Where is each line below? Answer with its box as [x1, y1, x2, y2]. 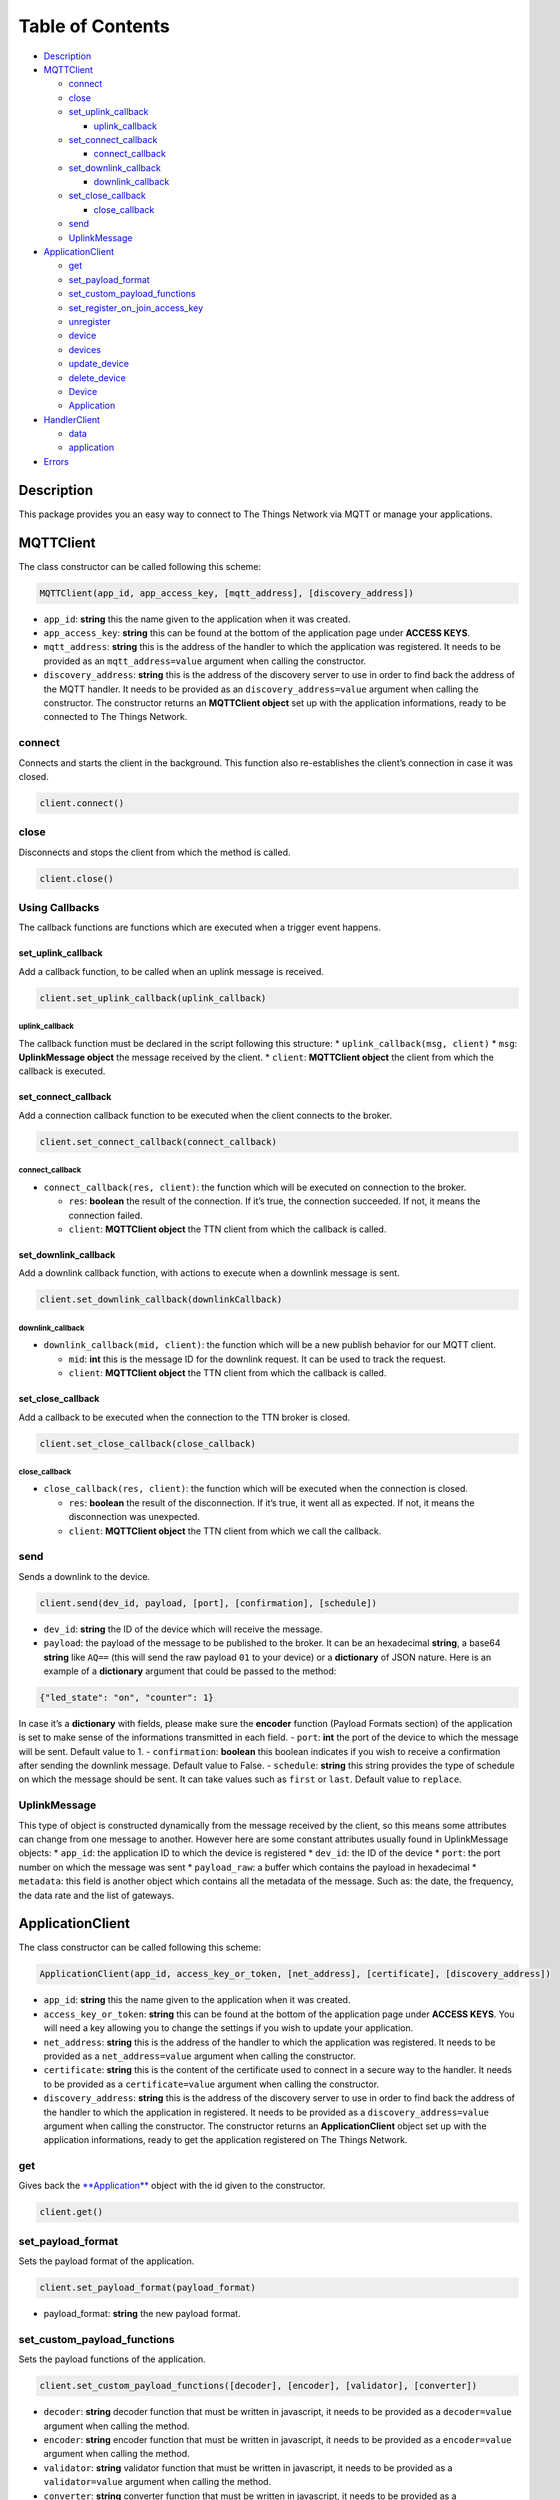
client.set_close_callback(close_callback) [39, 1438, 257, 1449]
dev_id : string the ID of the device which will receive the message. [43, 1623, 323, 1635]
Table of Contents [18, 15, 170, 37]
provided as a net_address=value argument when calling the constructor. [43, 2050, 356, 2062]
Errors [43, 455, 69, 467]
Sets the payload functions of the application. [18, 2353, 207, 2365]
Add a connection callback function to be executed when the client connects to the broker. [18, 1109, 393, 1121]
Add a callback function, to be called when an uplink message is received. [18, 965, 325, 977]
